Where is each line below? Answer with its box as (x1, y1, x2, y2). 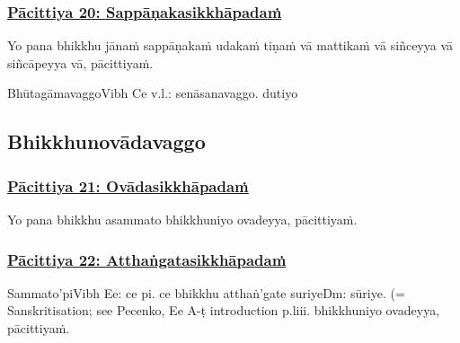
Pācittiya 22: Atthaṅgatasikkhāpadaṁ (7, 248, 287, 270)
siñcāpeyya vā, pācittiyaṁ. (7, 53, 154, 72)
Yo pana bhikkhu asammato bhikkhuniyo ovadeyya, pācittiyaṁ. (7, 210, 358, 228)
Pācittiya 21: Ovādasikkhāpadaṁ (7, 174, 249, 197)
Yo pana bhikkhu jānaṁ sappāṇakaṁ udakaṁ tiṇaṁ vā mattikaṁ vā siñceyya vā (7, 36, 454, 55)
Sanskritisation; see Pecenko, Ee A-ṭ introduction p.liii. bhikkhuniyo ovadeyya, (7, 301, 440, 320)
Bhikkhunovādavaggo (7, 128, 206, 155)
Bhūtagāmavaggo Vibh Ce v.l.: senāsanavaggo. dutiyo (7, 84, 298, 102)
